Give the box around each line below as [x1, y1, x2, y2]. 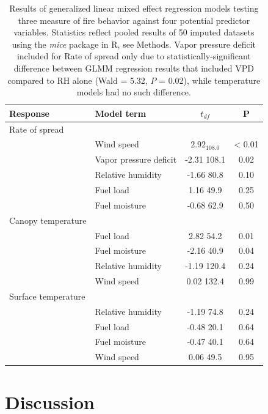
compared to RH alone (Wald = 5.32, [7, 73, 148, 86]
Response [9, 106, 49, 119]
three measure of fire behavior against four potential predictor [18, 13, 250, 26]
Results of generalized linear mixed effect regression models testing [9, 2, 259, 14]
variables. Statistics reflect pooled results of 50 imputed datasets [13, 26, 255, 39]
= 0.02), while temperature [159, 73, 261, 86]
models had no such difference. [76, 86, 191, 98]
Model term [95, 106, 147, 119]
